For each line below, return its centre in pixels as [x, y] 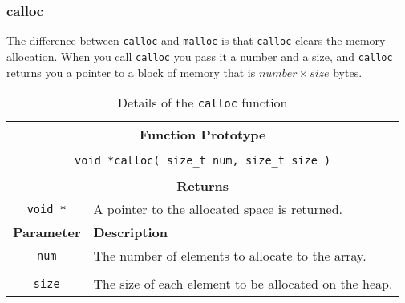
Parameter [47, 232]
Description [131, 232]
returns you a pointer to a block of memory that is [131, 72]
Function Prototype [202, 135]
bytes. [348, 72]
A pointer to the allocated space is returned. [218, 209]
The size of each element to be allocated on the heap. [243, 284]
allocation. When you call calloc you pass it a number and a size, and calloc [200, 56]
